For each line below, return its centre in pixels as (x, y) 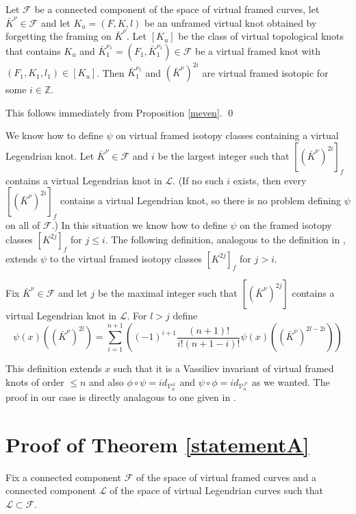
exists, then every (270, 180)
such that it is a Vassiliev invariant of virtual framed (224, 368)
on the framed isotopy (286, 225)
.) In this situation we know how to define (139, 225)
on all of (23, 225)
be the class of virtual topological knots (261, 36)
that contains (33, 50)
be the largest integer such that (224, 156)
